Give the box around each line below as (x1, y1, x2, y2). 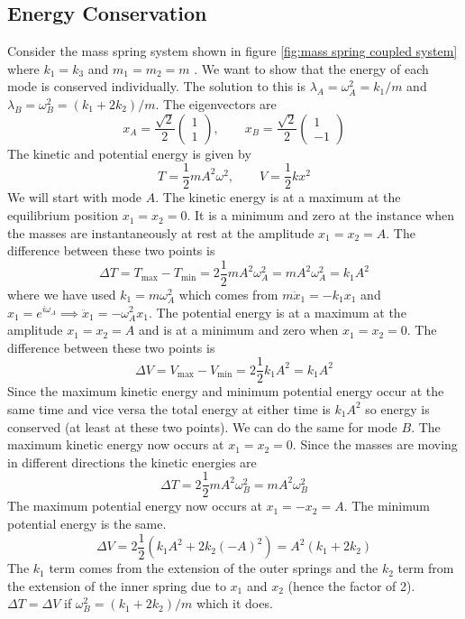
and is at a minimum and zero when (139, 320, 339, 339)
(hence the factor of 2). (287, 576, 415, 595)
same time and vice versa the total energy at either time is (7, 399, 331, 418)
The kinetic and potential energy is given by (7, 143, 251, 162)
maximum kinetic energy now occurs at (7, 435, 224, 454)
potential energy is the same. (7, 513, 167, 532)
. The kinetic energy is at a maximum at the (155, 188, 401, 207)
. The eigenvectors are (155, 94, 277, 113)
